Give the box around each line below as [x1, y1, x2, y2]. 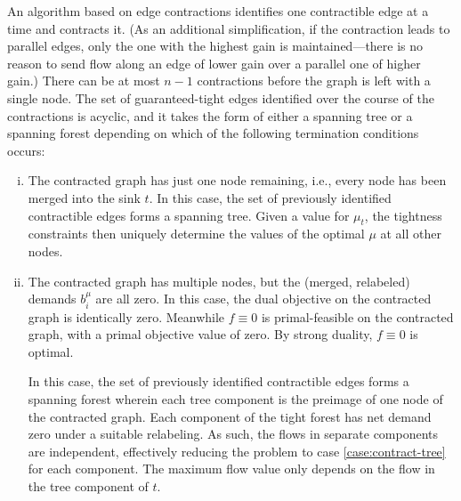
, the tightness [364, 206, 442, 224]
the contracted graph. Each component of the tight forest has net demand [28, 407, 432, 425]
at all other [380, 224, 441, 243]
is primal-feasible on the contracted [261, 307, 454, 326]
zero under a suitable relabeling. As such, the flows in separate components [28, 424, 439, 443]
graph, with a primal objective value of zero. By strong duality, [28, 325, 373, 343]
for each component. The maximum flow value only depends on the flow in [28, 459, 435, 478]
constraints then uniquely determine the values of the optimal [28, 224, 365, 243]
